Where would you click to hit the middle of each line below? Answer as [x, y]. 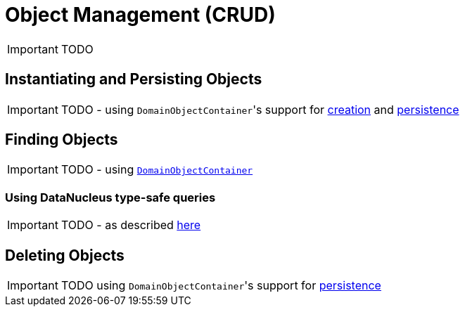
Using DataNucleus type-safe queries [110, 197]
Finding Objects [62, 140]
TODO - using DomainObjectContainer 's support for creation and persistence [260, 109]
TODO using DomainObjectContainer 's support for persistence [221, 286]
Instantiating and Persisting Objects [134, 79]
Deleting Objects [65, 255]
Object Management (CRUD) [140, 15]
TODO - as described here [131, 225]
